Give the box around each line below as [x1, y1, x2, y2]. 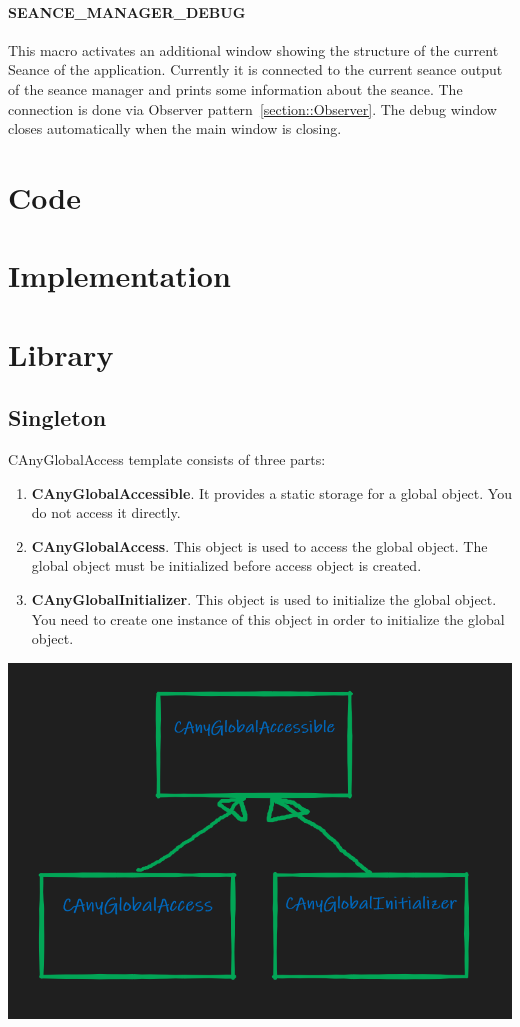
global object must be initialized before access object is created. [31, 555, 422, 576]
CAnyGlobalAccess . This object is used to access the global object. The [31, 535, 488, 556]
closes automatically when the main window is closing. [8, 118, 342, 139]
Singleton [8, 402, 107, 433]
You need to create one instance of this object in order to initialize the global [31, 608, 505, 629]
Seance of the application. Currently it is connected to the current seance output [8, 59, 503, 80]
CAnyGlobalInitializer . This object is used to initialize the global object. [31, 589, 497, 610]
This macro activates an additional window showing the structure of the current [8, 39, 499, 60]
